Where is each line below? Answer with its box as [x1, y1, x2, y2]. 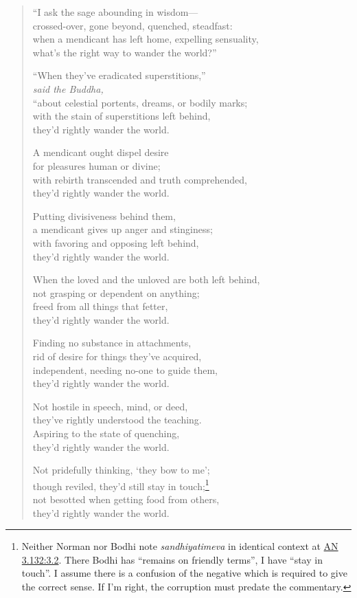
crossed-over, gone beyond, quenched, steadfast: [32, 18, 233, 32]
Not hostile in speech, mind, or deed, [32, 399, 188, 413]
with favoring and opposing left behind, [32, 235, 199, 250]
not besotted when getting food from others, [32, 492, 220, 507]
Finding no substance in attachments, [32, 335, 192, 350]
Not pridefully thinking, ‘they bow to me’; [32, 463, 210, 477]
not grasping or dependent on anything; [32, 285, 200, 300]
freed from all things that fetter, [32, 299, 168, 313]
